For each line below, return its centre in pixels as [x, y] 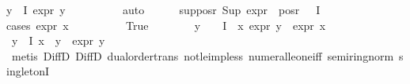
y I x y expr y [58, 40]
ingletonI [28, 71]
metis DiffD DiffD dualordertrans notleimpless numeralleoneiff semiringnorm [203, 55]
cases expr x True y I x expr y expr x [166, 25]
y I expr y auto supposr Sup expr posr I [163, 9]
